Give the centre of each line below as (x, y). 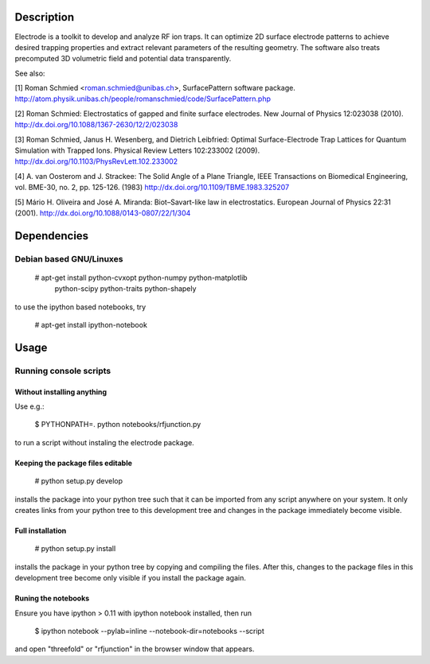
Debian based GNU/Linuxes (69, 258)
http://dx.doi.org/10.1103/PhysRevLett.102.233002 (96, 161)
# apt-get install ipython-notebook (91, 325)
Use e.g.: (29, 406)
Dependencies (52, 236)
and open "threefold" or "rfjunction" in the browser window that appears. (135, 649)
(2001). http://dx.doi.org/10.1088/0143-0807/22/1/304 (103, 213)
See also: (30, 73)
